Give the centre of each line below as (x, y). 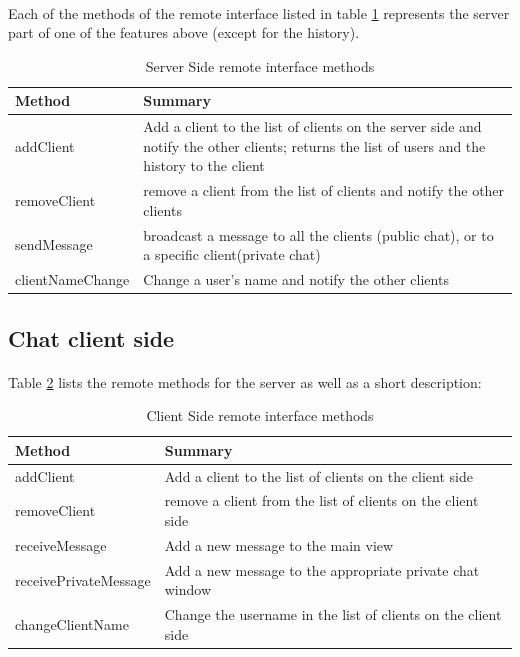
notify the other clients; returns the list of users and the (314, 145)
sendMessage (54, 244)
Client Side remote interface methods (260, 415)
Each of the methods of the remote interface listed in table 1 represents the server (259, 12)
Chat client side (91, 337)
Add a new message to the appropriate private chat (322, 569)
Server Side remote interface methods (260, 65)
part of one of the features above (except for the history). (184, 32)
